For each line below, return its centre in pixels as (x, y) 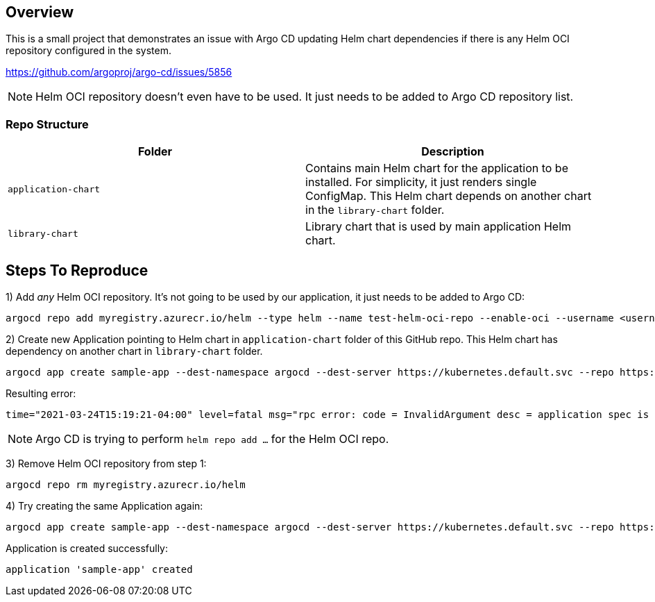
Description (453, 152)
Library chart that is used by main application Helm (439, 227)
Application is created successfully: (87, 549)
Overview (40, 12)
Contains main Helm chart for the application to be (437, 168)
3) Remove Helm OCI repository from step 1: (106, 464)
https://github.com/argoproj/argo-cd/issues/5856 (119, 72)
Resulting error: (41, 394)
